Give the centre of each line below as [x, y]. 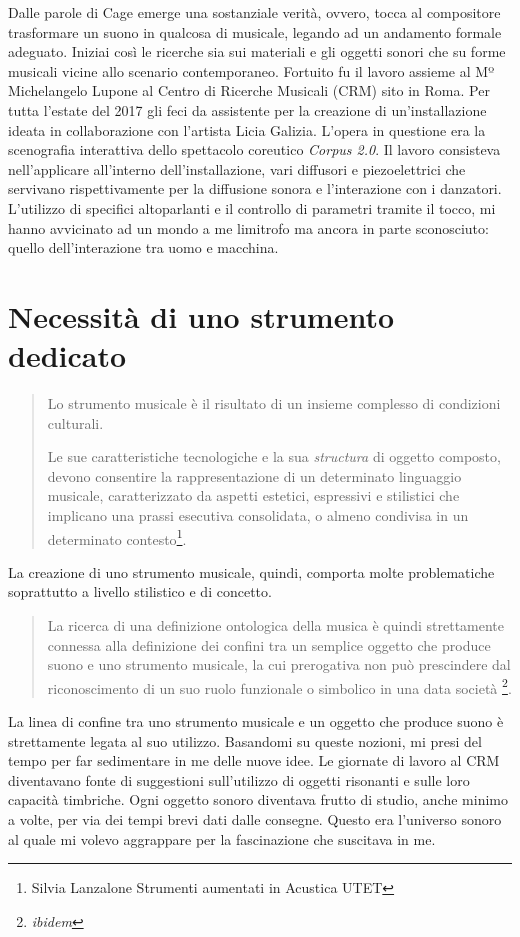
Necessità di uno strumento [201, 315]
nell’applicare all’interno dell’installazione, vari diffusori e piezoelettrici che [237, 168]
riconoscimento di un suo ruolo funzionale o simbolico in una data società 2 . [279, 686]
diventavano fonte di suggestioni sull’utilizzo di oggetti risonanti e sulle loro [239, 779]
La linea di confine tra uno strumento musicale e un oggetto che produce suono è [256, 721]
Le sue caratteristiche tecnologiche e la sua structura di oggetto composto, [274, 456]
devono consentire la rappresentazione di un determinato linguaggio [254, 475]
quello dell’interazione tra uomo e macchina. [143, 247]
